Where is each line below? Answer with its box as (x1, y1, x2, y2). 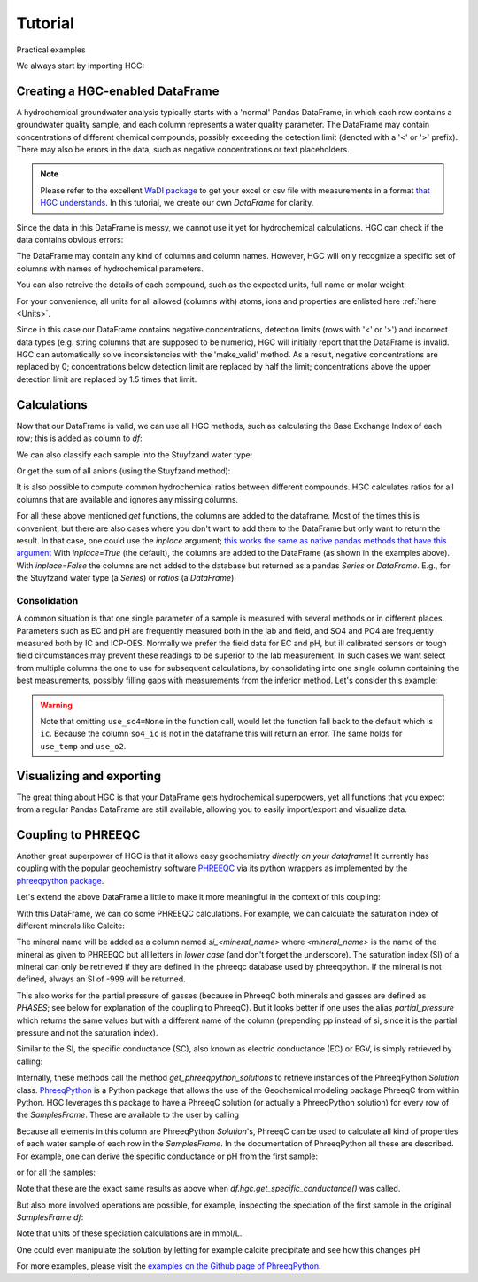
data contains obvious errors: (16, 234, 124, 245)
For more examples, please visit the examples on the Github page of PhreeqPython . (16, 1261, 321, 1271)
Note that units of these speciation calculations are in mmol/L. (16, 1228, 243, 1239)
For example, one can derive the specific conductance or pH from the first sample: (16, 1151, 319, 1161)
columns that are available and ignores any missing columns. (16, 494, 239, 504)
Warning (40, 700, 73, 710)
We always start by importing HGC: (16, 60, 145, 71)
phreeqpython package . (16, 875, 104, 886)
